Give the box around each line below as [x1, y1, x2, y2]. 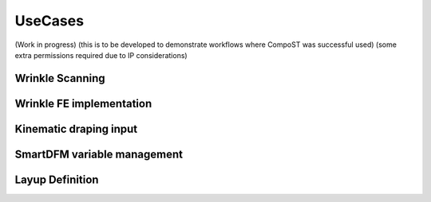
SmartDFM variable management [14, 147, 184, 161]
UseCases [14, 12, 84, 29]
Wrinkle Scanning [14, 72, 105, 85]
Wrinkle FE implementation [14, 96, 152, 111]
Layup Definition [14, 173, 99, 186]
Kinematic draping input [14, 122, 138, 135]
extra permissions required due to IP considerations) [14, 50, 188, 60]
